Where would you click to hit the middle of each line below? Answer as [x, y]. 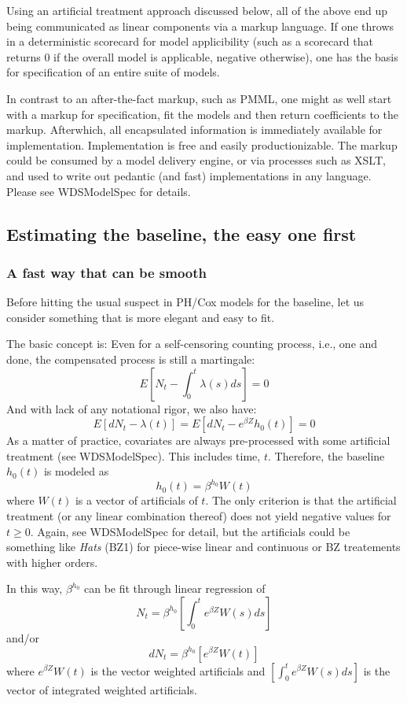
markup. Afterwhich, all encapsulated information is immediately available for [194, 129]
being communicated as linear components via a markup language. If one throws [200, 26]
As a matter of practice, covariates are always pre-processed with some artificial [198, 440]
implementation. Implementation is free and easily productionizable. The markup [202, 144]
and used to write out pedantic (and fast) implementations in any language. [189, 175]
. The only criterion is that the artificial [301, 500]
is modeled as [76, 471]
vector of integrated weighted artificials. [102, 689]
